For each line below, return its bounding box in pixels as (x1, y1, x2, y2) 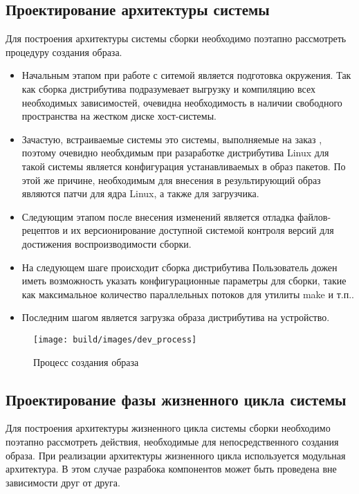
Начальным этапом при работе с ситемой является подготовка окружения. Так (21, 68, 351, 82)
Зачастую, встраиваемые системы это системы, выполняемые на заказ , (21, 131, 322, 146)
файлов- (297, 209, 331, 223)
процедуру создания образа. (6, 44, 122, 59)
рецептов (21, 223, 59, 237)
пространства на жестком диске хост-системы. (21, 109, 217, 123)
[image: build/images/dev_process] (33, 334, 197, 345)
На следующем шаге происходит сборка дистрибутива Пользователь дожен (21, 259, 338, 274)
